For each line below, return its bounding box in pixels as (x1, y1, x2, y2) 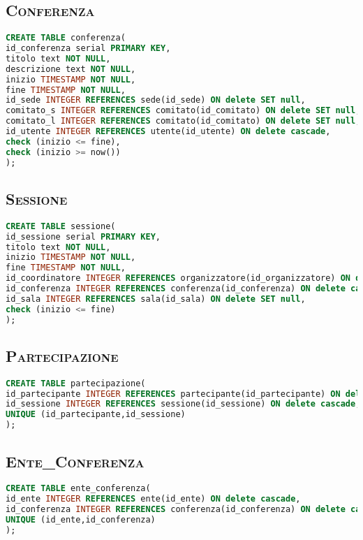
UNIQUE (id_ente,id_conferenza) (6, 514, 156, 525)
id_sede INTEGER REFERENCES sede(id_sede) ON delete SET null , (6, 95, 306, 105)
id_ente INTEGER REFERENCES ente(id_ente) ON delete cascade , (6, 494, 301, 504)
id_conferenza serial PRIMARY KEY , (6, 43, 171, 54)
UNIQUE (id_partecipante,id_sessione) (6, 409, 186, 420)
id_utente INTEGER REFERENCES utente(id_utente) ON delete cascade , (6, 126, 331, 137)
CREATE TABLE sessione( (6, 221, 116, 231)
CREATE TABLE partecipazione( (6, 378, 146, 388)
